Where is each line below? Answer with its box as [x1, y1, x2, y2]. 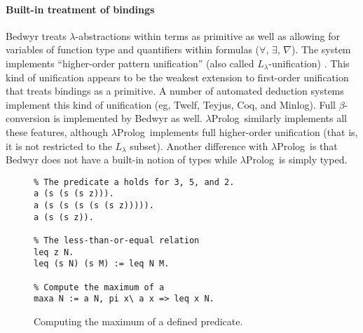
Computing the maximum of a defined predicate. [34, 313, 243, 328]
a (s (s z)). [34, 212, 94, 222]
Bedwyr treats [6, 28, 67, 43]
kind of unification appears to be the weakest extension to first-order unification [6, 69, 349, 84]
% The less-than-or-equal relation [34, 236, 200, 246]
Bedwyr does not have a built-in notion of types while [6, 152, 238, 167]
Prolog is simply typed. [246, 152, 348, 167]
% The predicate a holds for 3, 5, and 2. [34, 177, 235, 187]
